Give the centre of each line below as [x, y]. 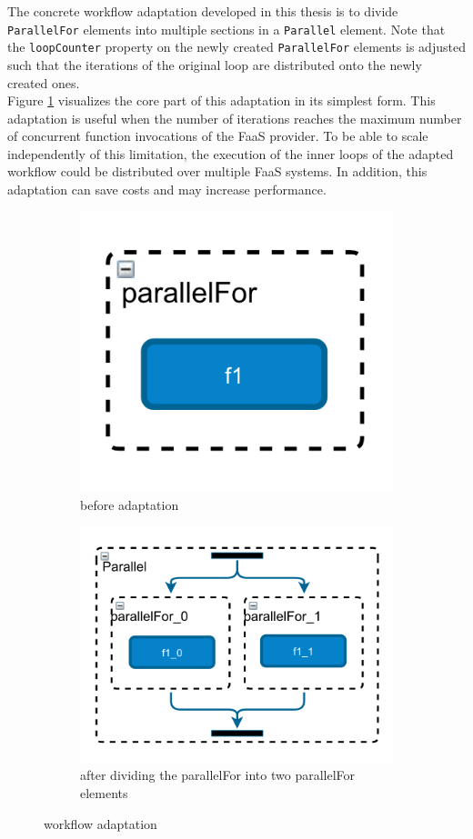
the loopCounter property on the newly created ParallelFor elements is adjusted [236, 47]
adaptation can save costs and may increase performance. [167, 190]
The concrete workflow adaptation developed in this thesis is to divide [203, 11]
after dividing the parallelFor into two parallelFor [218, 775]
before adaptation [130, 504]
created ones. [44, 82]
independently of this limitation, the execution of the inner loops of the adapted [231, 153]
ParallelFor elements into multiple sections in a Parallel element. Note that [226, 29]
